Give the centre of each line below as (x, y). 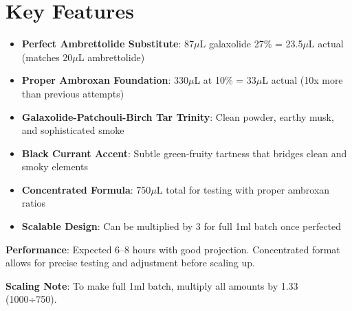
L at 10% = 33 (225, 80)
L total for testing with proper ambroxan (243, 189)
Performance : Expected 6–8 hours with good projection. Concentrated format (173, 249)
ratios (34, 203)
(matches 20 (47, 57)
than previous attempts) (73, 93)
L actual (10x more (302, 80)
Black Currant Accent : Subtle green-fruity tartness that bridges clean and (184, 153)
